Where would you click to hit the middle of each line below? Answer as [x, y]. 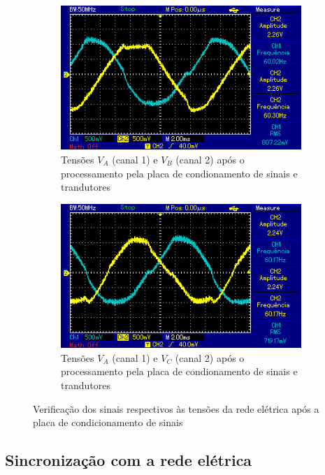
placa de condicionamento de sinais [108, 422]
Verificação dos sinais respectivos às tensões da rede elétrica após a [176, 408]
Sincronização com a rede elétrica [129, 460]
